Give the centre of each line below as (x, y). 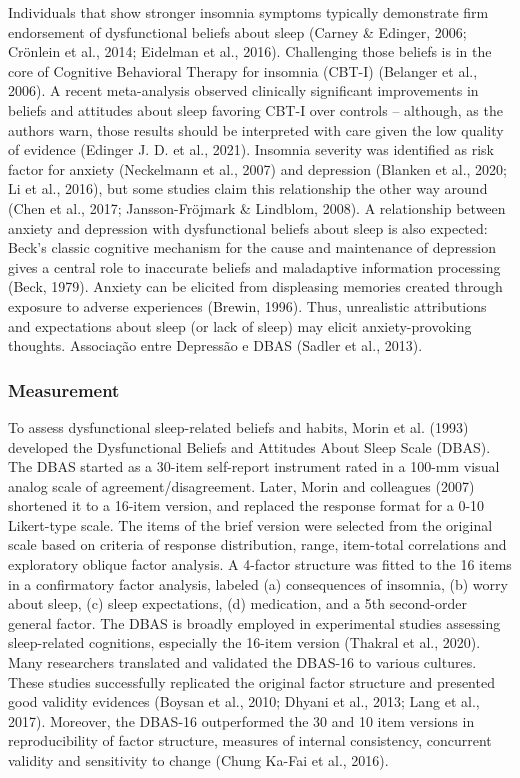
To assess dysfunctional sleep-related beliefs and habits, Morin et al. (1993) (238, 426)
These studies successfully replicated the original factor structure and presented (251, 681)
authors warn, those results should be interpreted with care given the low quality (256, 129)
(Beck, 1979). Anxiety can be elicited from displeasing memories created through (255, 286)
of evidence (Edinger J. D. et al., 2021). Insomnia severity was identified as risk (251, 149)
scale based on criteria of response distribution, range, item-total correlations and (257, 544)
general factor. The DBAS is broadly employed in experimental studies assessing (254, 622)
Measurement (64, 389)
